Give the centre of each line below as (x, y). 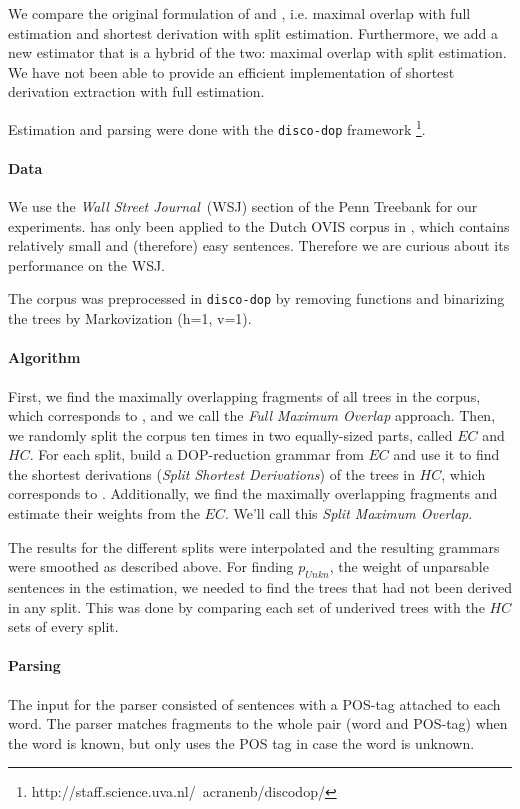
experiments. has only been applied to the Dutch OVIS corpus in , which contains (259, 225)
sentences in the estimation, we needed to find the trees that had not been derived (260, 587)
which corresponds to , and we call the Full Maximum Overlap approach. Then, (252, 415)
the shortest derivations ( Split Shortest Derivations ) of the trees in (211, 473)
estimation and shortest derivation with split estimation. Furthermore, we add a (253, 32)
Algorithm (44, 357)
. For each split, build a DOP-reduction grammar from (196, 454)
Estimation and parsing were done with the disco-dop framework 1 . (217, 127)
